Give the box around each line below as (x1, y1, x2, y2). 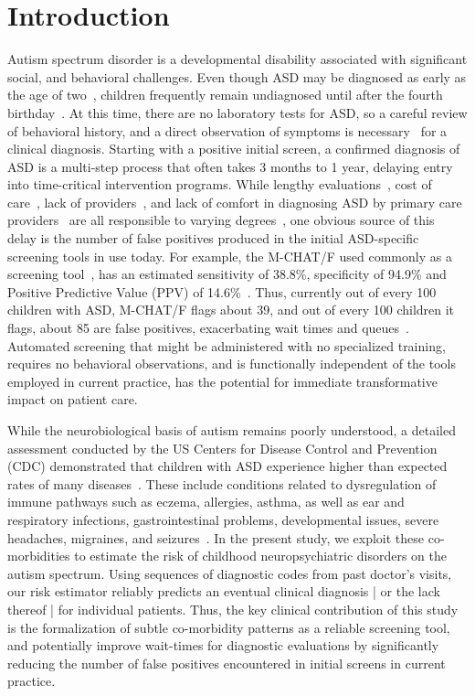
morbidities (7, 546, 70, 565)
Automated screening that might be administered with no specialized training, (7, 336, 446, 355)
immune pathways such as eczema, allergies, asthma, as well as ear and (7, 492, 405, 511)
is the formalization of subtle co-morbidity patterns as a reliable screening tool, (7, 617, 450, 637)
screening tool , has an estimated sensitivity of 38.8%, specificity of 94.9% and (7, 264, 447, 284)
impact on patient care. (7, 390, 138, 409)
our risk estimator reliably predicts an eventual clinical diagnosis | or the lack (7, 582, 440, 601)
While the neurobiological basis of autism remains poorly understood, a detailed (7, 421, 456, 439)
